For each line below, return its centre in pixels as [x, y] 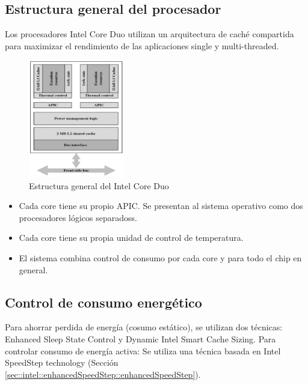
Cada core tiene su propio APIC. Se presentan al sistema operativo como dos [161, 206]
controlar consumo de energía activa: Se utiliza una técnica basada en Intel [143, 350]
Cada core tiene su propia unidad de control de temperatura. [131, 238]
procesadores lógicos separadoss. [78, 217]
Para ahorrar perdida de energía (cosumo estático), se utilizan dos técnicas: [144, 327]
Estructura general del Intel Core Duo [99, 185]
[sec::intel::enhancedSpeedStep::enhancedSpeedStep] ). [103, 374]
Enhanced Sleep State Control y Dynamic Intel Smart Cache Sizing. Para [140, 339]
